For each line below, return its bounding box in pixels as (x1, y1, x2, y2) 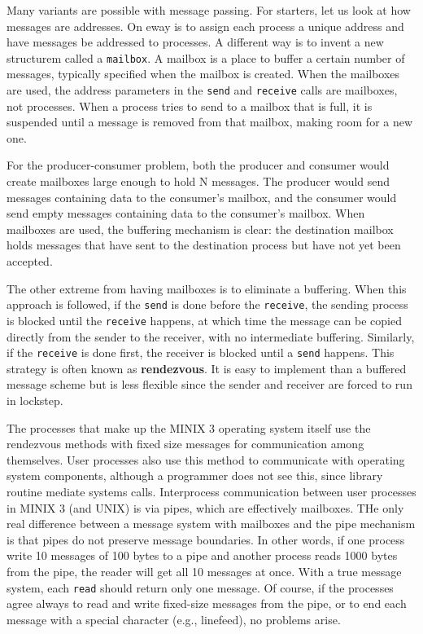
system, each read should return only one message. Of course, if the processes (7, 579, 394, 596)
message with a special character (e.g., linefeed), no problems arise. (7, 610, 341, 627)
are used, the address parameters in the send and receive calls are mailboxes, (7, 81, 398, 99)
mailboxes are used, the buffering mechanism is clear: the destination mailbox (7, 220, 394, 237)
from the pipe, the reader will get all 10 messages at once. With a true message (7, 562, 402, 579)
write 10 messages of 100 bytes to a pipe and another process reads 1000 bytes (7, 547, 398, 564)
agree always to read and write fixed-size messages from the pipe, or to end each (7, 595, 407, 612)
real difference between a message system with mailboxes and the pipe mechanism (7, 515, 416, 532)
